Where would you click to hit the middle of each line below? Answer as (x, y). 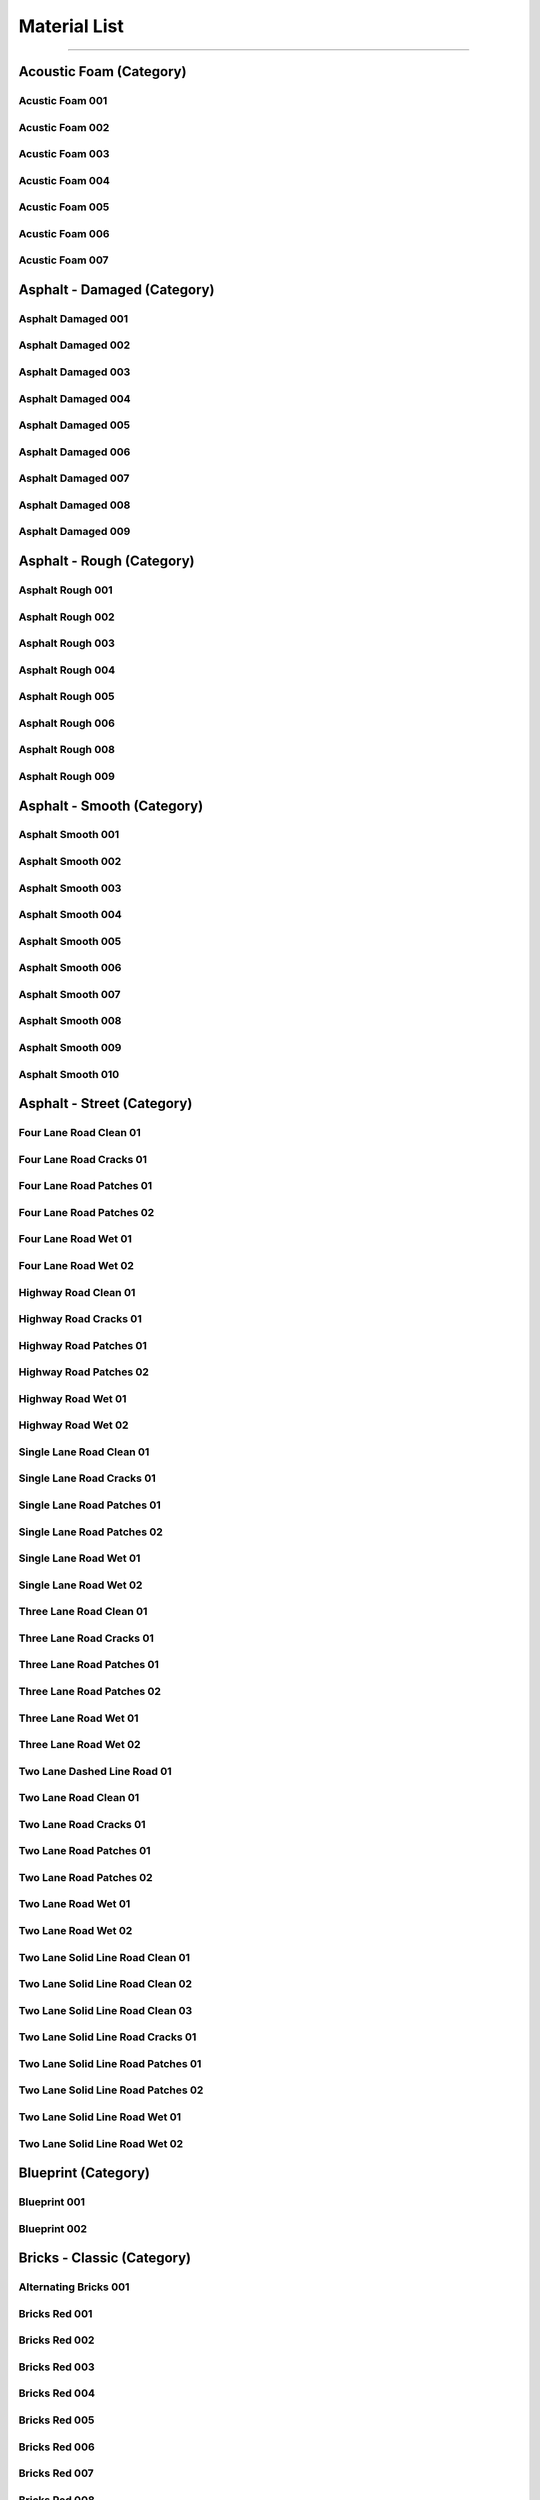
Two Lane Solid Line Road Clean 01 (104, 1957)
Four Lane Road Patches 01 (85, 1186)
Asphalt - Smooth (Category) (111, 805)
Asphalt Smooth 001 (69, 835)
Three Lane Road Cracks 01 (86, 1638)
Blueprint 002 (53, 2228)
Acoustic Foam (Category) (102, 71)
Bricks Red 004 (56, 2393)
